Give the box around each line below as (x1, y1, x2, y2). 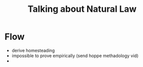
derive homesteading (11, 47, 55, 53)
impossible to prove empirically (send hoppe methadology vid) (11, 53, 139, 59)
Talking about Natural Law (27, 3, 137, 15)
